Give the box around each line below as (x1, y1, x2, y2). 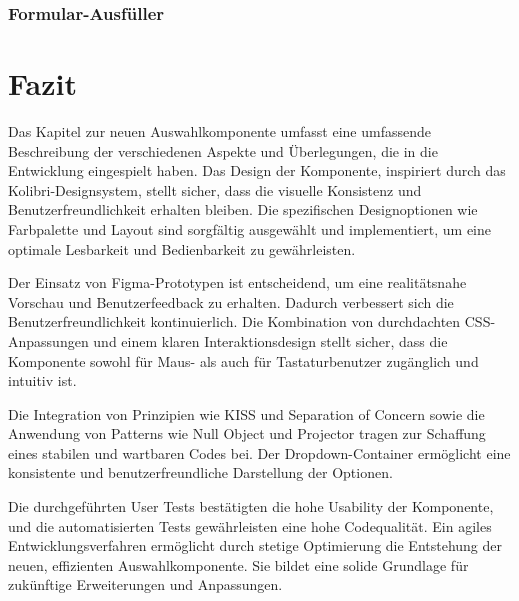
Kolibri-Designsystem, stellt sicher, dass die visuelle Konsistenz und (8, 179, 422, 200)
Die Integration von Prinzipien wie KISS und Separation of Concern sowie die (8, 403, 485, 424)
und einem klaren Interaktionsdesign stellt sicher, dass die (93, 330, 448, 351)
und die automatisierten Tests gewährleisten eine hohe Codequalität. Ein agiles (8, 515, 492, 536)
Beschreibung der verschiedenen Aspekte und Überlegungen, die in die (8, 140, 438, 161)
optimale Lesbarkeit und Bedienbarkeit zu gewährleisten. (8, 238, 356, 259)
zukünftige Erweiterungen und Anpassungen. (8, 574, 283, 595)
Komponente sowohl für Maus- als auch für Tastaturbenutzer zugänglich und (8, 350, 479, 371)
